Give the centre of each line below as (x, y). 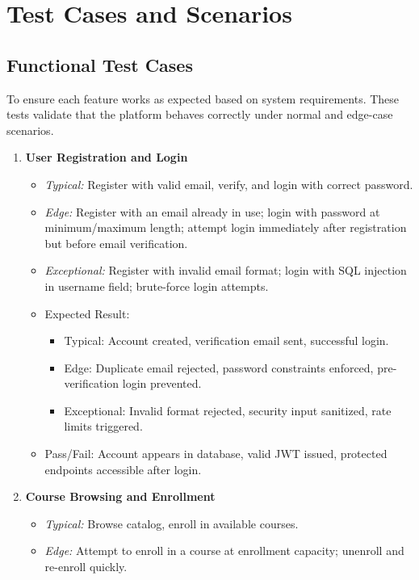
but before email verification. (116, 243)
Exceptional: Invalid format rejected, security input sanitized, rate (228, 410)
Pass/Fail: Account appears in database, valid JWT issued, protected (216, 454)
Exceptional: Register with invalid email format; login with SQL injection (226, 270)
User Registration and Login (107, 157)
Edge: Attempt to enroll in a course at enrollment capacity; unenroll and (224, 551)
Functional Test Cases (100, 64)
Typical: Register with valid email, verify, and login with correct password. (229, 184)
